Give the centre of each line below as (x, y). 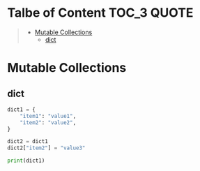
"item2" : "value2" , (48, 122)
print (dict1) (26, 161)
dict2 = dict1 (28, 142)
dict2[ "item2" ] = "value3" (46, 148)
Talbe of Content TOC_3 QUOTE (100, 13)
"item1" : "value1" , (48, 116)
